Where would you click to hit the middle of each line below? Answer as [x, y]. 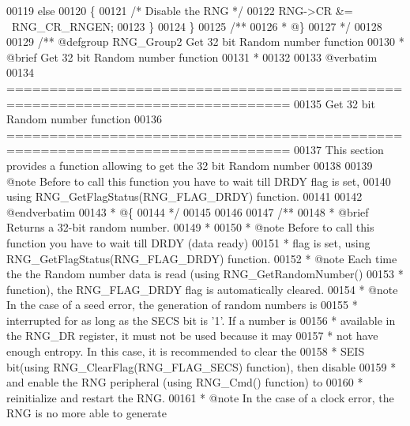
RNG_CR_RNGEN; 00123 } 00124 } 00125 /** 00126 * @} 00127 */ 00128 [197, 26]
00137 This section [339, 150]
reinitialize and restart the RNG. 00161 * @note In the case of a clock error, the [200, 397]
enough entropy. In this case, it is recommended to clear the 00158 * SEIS [186, 351]
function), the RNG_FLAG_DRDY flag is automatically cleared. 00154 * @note [202, 289]
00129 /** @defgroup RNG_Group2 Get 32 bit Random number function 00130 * [205, 41]
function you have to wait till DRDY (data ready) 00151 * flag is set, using [188, 242]
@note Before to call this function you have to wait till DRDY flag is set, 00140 [199, 181]
